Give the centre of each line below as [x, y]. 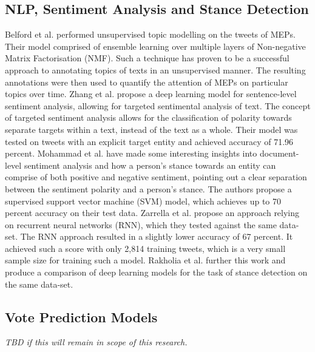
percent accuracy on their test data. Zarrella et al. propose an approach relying [152, 213]
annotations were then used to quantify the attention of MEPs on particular [147, 82]
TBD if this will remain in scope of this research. [96, 342]
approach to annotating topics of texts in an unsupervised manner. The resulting [155, 69]
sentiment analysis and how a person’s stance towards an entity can [150, 165]
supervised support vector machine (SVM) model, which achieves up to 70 [143, 201]
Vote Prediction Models [81, 316]
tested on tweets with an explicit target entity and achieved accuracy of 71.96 [149, 141]
